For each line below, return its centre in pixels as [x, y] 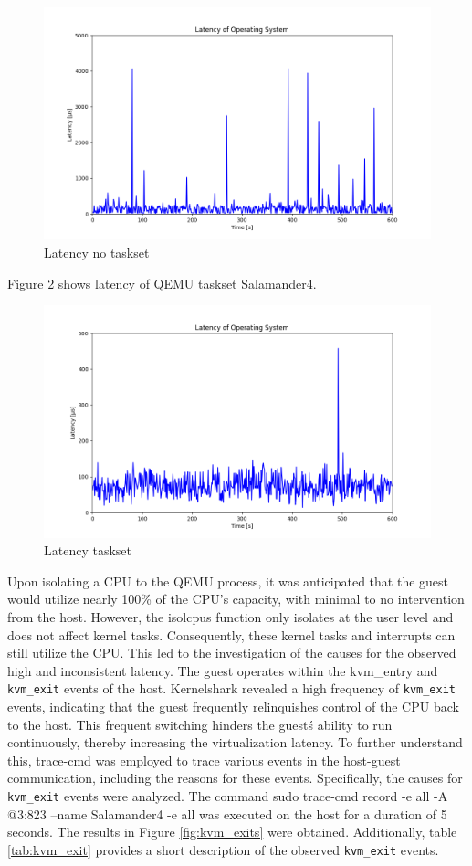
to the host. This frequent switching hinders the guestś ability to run [200, 724]
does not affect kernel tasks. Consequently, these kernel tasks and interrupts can [231, 634]
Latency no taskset [97, 252]
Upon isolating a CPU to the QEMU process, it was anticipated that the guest [228, 581]
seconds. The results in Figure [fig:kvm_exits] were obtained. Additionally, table [232, 832]
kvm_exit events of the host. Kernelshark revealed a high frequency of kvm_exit [231, 688]
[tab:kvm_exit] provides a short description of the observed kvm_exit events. [223, 849]
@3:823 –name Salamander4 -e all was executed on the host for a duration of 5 [227, 813]
